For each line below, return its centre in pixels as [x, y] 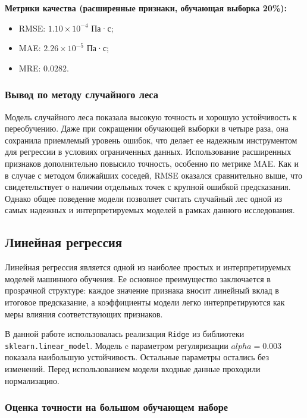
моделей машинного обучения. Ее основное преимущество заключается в [138, 278]
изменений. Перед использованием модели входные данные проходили [133, 369]
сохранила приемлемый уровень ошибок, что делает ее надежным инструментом [151, 140]
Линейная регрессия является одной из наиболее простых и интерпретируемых [148, 267]
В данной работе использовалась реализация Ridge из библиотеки [125, 334]
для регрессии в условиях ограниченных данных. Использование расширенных [148, 152]
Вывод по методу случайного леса [82, 94]
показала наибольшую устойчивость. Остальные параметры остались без [137, 357]
